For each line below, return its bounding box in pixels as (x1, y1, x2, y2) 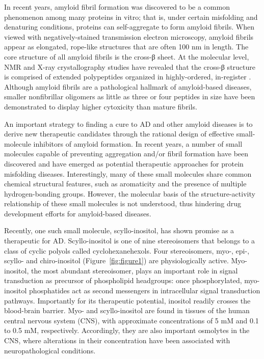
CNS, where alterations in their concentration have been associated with (4, 335, 230, 345)
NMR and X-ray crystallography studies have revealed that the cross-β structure (4, 61, 255, 72)
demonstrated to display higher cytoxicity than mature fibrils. (4, 101, 197, 112)
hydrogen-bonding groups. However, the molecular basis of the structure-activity (4, 188, 255, 199)
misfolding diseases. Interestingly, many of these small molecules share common (4, 168, 252, 179)
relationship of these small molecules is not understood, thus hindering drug (4, 198, 242, 209)
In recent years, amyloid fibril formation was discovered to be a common (4, 2, 230, 12)
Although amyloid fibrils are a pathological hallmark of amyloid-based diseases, (4, 81, 252, 92)
